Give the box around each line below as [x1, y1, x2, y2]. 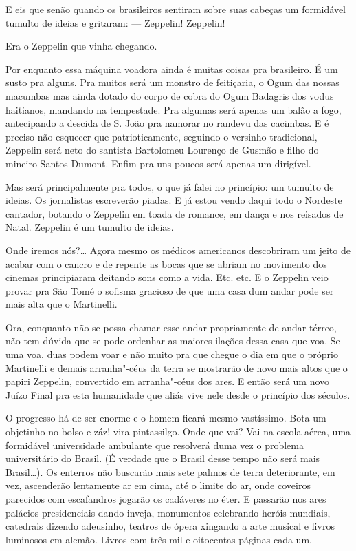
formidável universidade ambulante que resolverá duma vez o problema [5, 437, 304, 452]
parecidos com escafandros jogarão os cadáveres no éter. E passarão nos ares [5, 492, 326, 506]
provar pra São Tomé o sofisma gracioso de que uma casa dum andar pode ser [5, 283, 334, 298]
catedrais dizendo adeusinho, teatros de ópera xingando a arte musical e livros [5, 519, 335, 533]
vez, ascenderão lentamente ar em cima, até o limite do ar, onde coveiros [5, 478, 311, 492]
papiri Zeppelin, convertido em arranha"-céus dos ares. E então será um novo [5, 374, 330, 388]
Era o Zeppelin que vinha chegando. [5, 39, 157, 53]
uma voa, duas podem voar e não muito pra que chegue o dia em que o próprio [5, 347, 338, 362]
